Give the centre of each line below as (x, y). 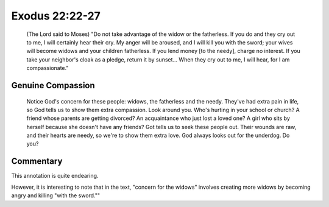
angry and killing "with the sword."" (56, 195)
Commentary (37, 161)
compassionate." (48, 68)
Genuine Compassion (53, 85)
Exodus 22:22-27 (56, 16)
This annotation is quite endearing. (55, 176)
